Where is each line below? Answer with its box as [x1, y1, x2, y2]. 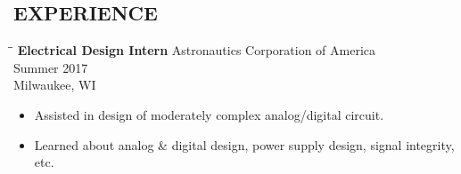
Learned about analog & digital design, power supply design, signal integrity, [34, 135, 455, 154]
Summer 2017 [13, 58, 88, 76]
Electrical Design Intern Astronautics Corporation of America [17, 41, 376, 59]
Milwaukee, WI [13, 75, 96, 94]
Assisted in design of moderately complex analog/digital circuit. [34, 105, 384, 123]
